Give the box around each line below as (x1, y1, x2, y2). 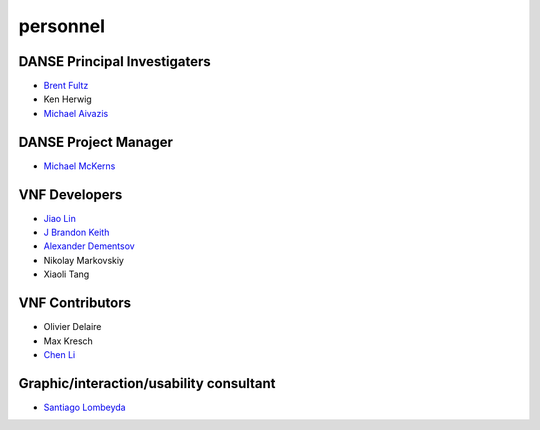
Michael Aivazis (43, 107, 109, 119)
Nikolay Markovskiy (43, 254, 125, 266)
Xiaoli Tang (43, 268, 90, 280)
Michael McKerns (43, 160, 116, 172)
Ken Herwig (43, 93, 92, 105)
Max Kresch (43, 335, 94, 347)
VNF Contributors (18, 295, 132, 312)
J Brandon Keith (43, 226, 110, 239)
